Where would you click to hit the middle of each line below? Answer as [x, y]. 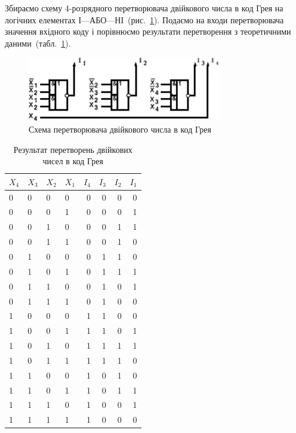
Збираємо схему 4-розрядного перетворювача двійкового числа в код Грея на [144, 8]
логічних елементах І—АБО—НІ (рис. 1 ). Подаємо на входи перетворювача [144, 19]
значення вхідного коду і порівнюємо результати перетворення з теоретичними [148, 31]
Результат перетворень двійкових [73, 149]
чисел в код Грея [73, 161]
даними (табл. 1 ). [38, 43]
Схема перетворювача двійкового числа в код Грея [120, 129]
